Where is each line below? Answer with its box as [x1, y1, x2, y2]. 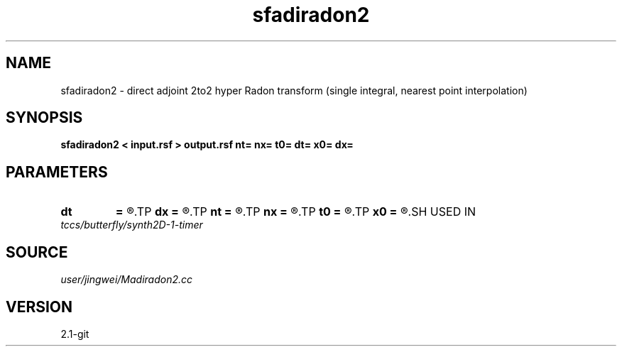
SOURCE [6, 243, 68, 261]
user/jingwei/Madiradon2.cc [60, 273, 193, 286]
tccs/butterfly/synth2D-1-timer [60, 219, 203, 231]
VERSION [6, 297, 73, 316]
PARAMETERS [6, 163, 108, 181]
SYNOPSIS [6, 109, 83, 127]
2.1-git [60, 327, 89, 340]
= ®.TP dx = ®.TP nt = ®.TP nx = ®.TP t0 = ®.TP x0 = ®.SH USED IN [115, 204, 476, 219]
